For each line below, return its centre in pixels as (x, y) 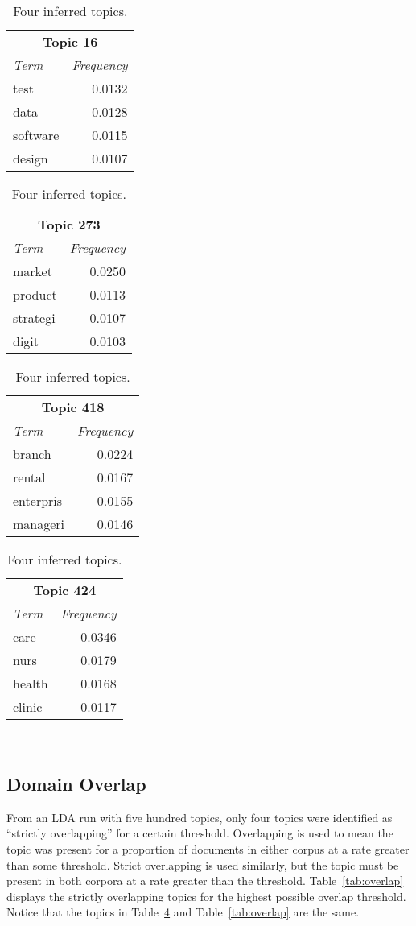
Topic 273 (69, 224)
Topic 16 (70, 41)
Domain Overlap (76, 783)
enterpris (38, 500)
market (33, 271)
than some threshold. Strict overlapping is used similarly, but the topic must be (203, 864)
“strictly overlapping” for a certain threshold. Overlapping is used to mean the (200, 833)
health (31, 683)
